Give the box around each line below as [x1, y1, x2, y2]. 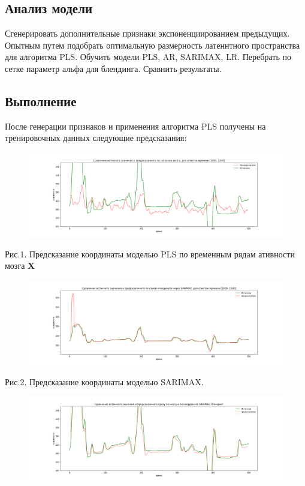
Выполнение [5, 91, 77, 110]
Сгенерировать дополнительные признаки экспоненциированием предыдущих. [5, 27, 290, 40]
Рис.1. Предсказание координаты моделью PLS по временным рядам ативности [5, 247, 295, 260]
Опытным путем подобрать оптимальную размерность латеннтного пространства [5, 38, 300, 51]
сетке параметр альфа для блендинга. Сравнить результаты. [5, 62, 222, 74]
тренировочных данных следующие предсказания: [5, 131, 187, 144]
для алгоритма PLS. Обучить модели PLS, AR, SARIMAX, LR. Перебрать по [5, 50, 291, 63]
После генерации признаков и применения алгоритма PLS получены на [5, 119, 266, 132]
